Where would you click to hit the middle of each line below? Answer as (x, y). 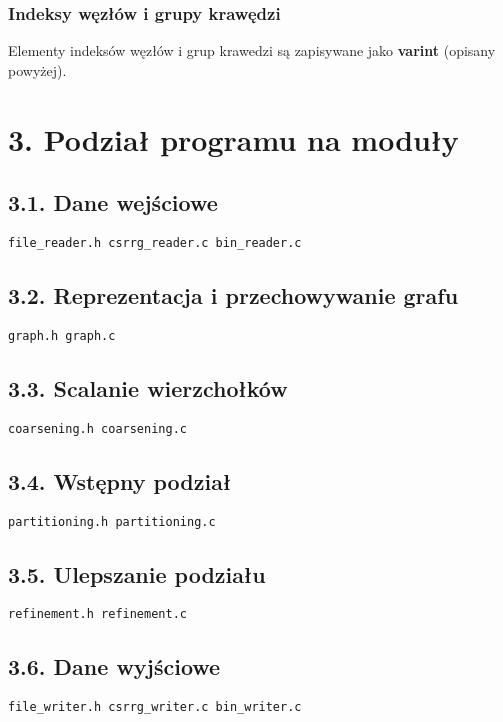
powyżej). (37, 69)
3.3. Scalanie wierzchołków (148, 387)
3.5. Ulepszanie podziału (137, 573)
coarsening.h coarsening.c (97, 428)
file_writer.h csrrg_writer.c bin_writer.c (155, 707)
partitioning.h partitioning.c (112, 521)
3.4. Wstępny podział (120, 480)
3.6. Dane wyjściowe (114, 666)
